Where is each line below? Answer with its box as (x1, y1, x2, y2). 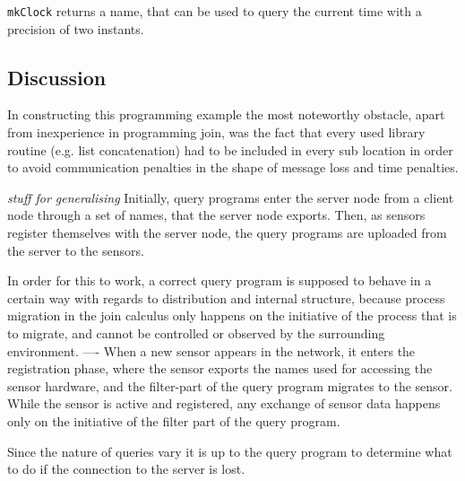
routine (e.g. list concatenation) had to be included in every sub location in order (7, 140, 453, 159)
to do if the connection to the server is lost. (7, 459, 245, 478)
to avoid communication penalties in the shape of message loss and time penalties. (7, 158, 459, 177)
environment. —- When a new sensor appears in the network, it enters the (7, 341, 416, 360)
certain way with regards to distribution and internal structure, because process (7, 288, 445, 307)
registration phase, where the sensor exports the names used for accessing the (7, 359, 433, 378)
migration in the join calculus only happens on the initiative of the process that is (7, 306, 457, 325)
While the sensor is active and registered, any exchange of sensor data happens (7, 394, 441, 413)
